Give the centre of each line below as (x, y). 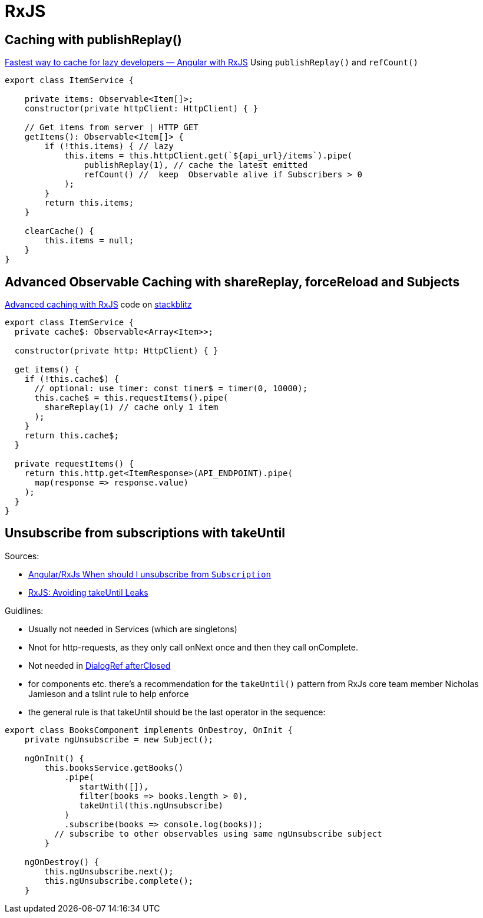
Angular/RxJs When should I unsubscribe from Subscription (150, 574)
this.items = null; (89, 241)
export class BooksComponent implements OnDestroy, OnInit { (149, 730)
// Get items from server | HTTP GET (111, 128)
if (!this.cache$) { (72, 379)
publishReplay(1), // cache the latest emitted (196, 165)
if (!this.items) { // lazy (109, 146)
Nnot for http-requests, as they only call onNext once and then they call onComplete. (193, 647)
